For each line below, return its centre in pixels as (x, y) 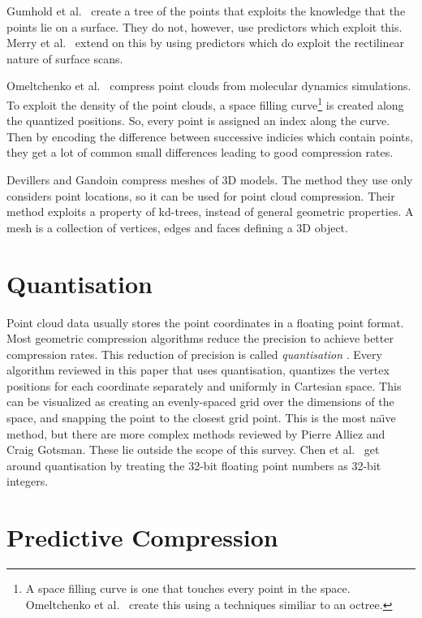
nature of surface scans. (65, 58)
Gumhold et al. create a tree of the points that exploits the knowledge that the (206, 11)
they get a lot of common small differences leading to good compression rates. (200, 152)
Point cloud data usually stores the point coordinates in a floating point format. (205, 322)
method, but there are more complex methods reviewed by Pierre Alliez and (196, 433)
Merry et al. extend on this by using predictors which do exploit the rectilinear (206, 43)
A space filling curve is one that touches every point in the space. (188, 588)
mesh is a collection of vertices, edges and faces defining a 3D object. (177, 227)
